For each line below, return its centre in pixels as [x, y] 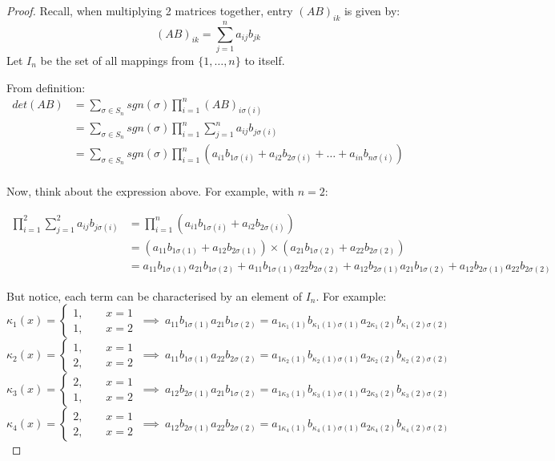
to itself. [265, 60]
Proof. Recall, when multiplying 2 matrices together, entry [150, 10]
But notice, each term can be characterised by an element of [154, 295]
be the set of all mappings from [117, 60]
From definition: [46, 87]
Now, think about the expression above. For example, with [151, 191]
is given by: [372, 10]
